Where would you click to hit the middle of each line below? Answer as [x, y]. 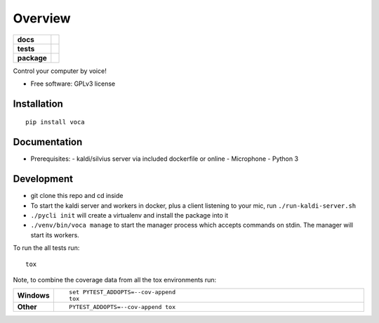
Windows [33, 296]
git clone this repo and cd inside [77, 196]
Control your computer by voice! [60, 71]
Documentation [48, 142]
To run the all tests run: [46, 248]
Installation [38, 104]
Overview [42, 18]
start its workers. [55, 235]
